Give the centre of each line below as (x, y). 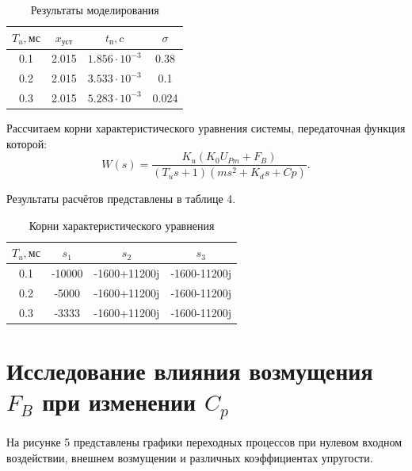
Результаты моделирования (95, 10)
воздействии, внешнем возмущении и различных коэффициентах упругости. (190, 457)
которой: (27, 143)
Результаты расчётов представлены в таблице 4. (121, 199)
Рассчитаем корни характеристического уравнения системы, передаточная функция (206, 128)
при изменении (119, 402)
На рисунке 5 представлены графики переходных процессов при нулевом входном (204, 442)
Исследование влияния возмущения (190, 371)
